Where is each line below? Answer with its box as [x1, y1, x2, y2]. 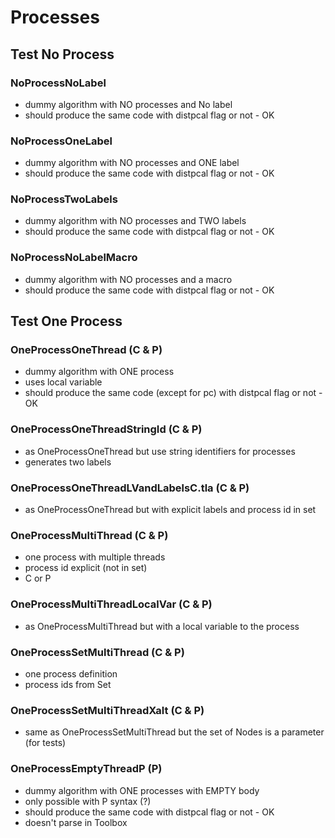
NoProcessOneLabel [10, 134, 113, 148]
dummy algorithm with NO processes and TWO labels [24, 215, 247, 227]
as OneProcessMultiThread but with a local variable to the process [24, 620, 300, 632]
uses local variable [24, 376, 103, 388]
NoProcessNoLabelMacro [10, 251, 138, 265]
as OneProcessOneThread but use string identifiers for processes [24, 445, 296, 457]
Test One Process [10, 313, 123, 330]
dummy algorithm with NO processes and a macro [24, 273, 233, 285]
